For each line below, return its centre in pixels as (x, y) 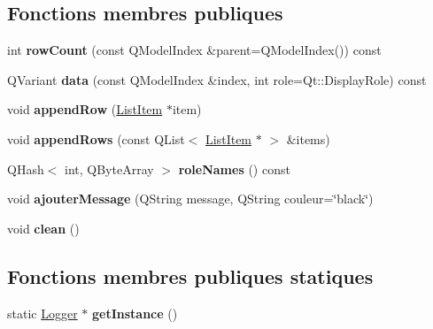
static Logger (43, 313)
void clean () (43, 228)
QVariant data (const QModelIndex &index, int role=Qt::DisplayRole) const (217, 79)
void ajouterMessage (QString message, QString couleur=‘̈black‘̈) (190, 199)
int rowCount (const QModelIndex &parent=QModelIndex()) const (194, 50)
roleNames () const (234, 168)
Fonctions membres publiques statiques (190, 275)
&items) (308, 138)
